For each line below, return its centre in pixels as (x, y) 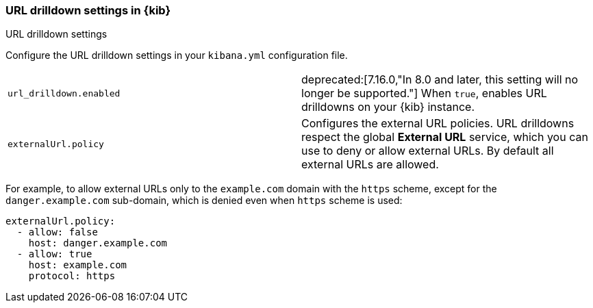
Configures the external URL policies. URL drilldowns (438, 124)
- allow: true (54, 254)
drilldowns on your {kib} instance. (388, 107)
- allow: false (57, 232)
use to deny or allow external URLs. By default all (428, 151)
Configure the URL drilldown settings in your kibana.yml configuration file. (177, 55)
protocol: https (72, 276)
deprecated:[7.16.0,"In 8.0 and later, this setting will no (440, 80)
